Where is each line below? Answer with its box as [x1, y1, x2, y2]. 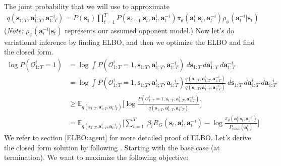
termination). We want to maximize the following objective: [4, 152, 189, 162]
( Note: [4, 25, 24, 35]
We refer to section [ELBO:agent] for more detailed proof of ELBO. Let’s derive [4, 132, 251, 142]
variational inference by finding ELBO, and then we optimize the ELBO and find [4, 36, 255, 47]
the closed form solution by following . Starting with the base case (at [4, 142, 220, 152]
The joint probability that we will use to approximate [4, 1, 170, 11]
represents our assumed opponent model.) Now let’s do [65, 25, 235, 35]
